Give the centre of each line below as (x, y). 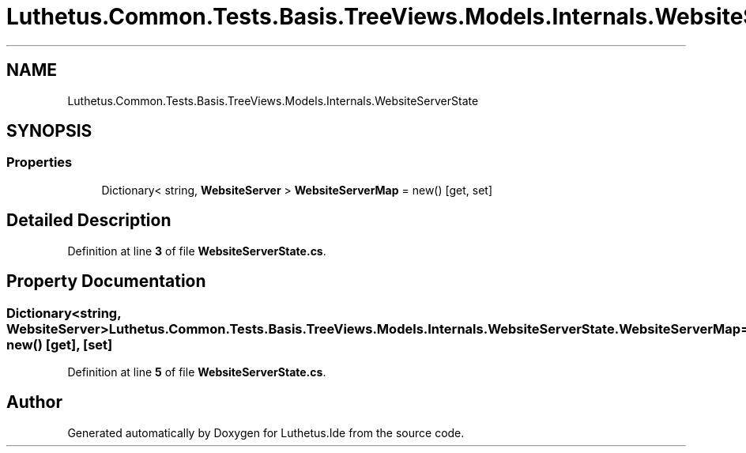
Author (34, 402)
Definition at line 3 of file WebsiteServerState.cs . (197, 251)
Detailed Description (89, 221)
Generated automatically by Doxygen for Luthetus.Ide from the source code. (266, 432)
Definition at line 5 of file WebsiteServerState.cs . (197, 372)
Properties (40, 162)
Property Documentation (106, 281)
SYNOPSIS (49, 131)
